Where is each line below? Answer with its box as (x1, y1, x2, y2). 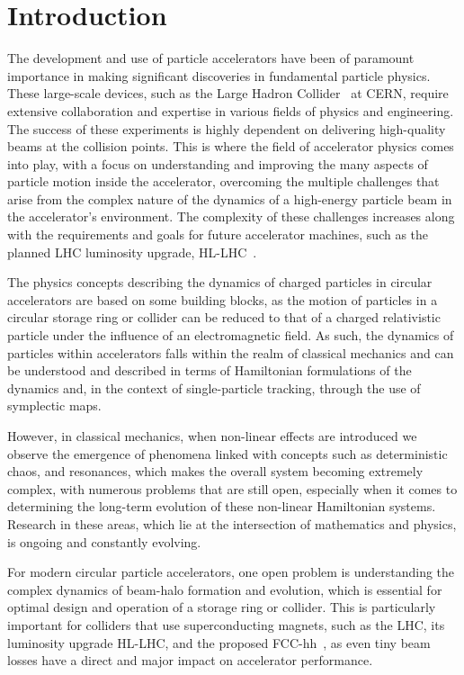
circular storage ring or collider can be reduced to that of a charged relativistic (7, 308, 441, 327)
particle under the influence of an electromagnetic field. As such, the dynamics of (7, 326, 454, 345)
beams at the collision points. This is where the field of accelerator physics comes (7, 137, 454, 156)
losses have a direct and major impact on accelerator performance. (7, 651, 373, 670)
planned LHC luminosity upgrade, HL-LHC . (7, 242, 257, 261)
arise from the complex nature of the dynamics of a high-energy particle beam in (7, 189, 452, 208)
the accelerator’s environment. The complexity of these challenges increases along (7, 207, 455, 226)
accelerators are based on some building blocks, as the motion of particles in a (7, 290, 438, 309)
